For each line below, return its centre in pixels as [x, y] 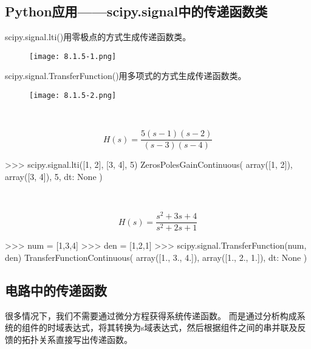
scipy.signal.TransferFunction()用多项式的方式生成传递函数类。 [126, 76]
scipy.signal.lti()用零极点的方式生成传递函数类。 [98, 37]
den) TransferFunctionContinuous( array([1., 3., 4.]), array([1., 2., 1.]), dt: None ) [156, 257]
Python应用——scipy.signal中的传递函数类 [136, 11]
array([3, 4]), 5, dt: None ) [54, 176]
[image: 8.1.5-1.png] [73, 56]
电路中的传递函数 [56, 290]
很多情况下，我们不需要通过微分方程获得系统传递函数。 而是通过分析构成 [151, 315]
